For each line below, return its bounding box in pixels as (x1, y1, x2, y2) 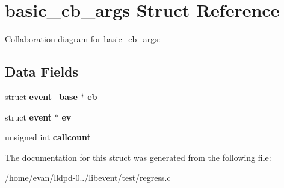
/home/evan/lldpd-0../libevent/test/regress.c (5, 171, 171, 184)
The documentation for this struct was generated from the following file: (5, 151, 271, 163)
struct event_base (5, 90, 78, 102)
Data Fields (5, 62, 79, 81)
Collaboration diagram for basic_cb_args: (5, 33, 161, 45)
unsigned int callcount (5, 131, 91, 143)
